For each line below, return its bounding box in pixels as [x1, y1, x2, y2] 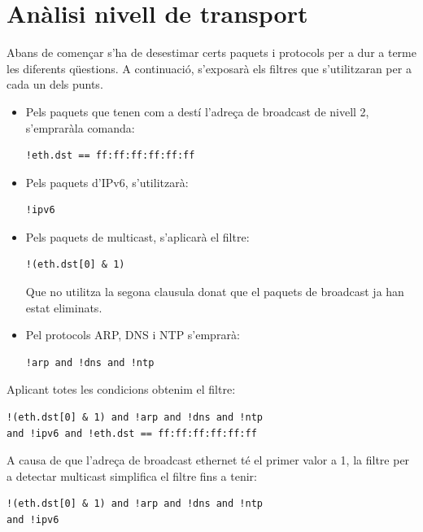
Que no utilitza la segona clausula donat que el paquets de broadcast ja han [25, 283, 404, 300]
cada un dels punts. [7, 76, 103, 93]
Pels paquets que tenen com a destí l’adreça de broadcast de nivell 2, [25, 102, 369, 120]
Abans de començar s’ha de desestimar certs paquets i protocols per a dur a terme [7, 44, 416, 61]
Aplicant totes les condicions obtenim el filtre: [7, 381, 236, 398]
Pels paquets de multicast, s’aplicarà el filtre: [25, 228, 250, 245]
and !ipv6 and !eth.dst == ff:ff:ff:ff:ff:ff [7, 427, 257, 439]
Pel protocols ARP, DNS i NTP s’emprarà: [25, 326, 240, 343]
